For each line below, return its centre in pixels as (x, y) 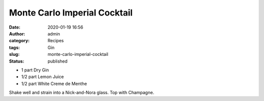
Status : (17, 61)
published (58, 61)
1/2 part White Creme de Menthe (54, 84)
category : (19, 41)
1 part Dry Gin (35, 70)
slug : (14, 54)
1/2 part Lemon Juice (43, 77)
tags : (14, 47)
